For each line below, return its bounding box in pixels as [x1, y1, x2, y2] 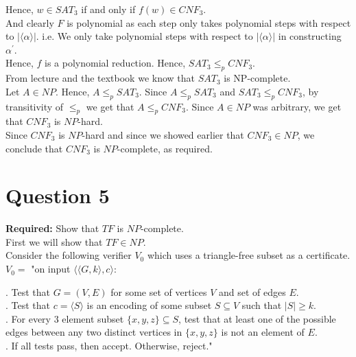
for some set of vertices [110, 284, 207, 299]
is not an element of [221, 325, 305, 339]
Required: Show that [5, 221, 99, 235]
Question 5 [5, 181, 110, 209]
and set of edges [219, 284, 286, 299]
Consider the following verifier [5, 248, 132, 262]
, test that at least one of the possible [178, 311, 336, 325]
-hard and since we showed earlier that [82, 127, 244, 141]
